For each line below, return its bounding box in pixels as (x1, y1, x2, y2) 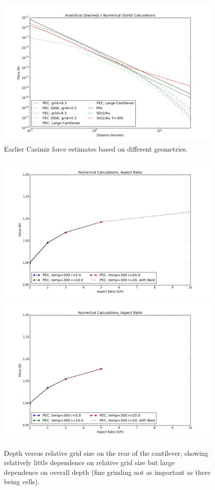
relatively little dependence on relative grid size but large (4, 457, 175, 468)
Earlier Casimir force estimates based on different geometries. (4, 143, 188, 154)
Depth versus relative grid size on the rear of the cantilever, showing (4, 447, 209, 458)
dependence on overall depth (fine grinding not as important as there (4, 467, 211, 477)
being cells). (4, 476, 40, 487)
